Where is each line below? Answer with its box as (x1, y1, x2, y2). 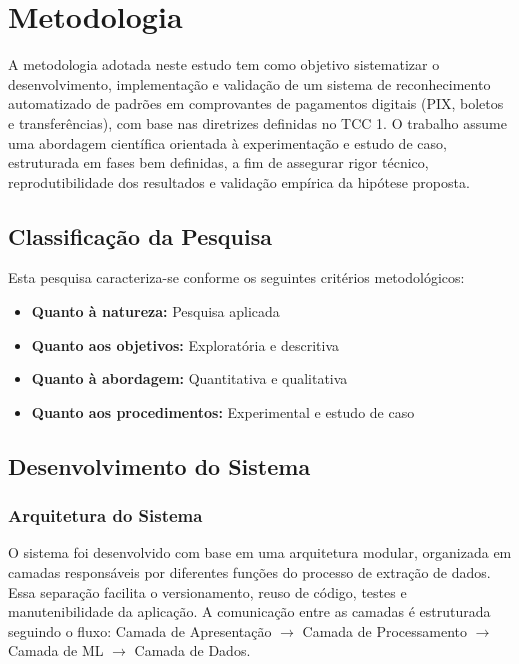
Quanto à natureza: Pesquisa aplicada (31, 301, 280, 322)
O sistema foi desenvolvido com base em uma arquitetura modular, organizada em (8, 542, 512, 563)
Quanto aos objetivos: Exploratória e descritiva (31, 334, 339, 355)
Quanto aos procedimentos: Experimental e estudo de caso (31, 401, 415, 422)
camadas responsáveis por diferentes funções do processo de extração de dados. (8, 562, 491, 583)
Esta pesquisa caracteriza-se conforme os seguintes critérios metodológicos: (8, 267, 465, 288)
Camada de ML (8, 640, 104, 661)
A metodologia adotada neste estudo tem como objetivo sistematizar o (8, 54, 440, 75)
